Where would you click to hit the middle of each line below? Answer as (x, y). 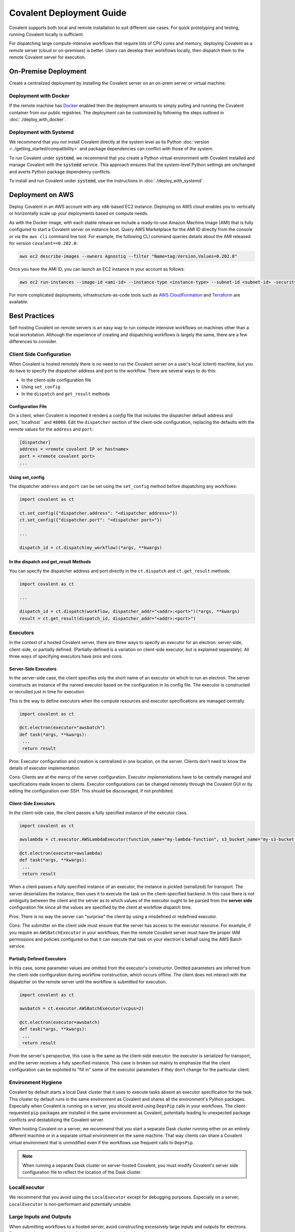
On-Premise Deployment (48, 71)
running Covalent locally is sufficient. (47, 34)
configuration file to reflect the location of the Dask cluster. (82, 1172)
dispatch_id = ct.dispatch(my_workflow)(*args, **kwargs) (91, 548)
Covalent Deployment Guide (68, 13)
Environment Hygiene (36, 1082)
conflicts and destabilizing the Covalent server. (57, 1120)
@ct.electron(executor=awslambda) (61, 853)
